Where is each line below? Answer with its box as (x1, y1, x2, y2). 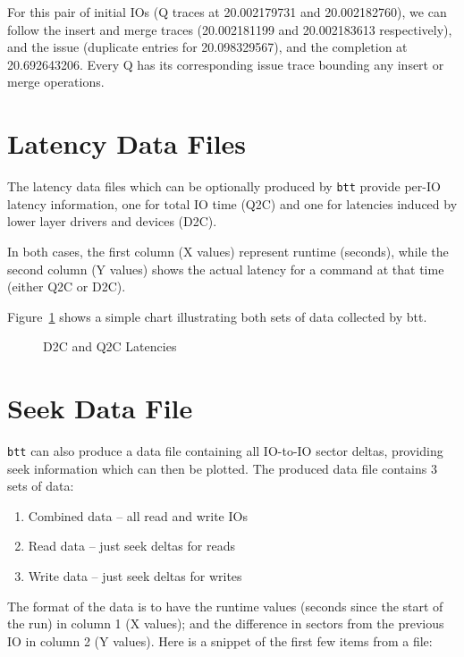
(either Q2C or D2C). (7, 277, 126, 296)
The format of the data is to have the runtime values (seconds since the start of (7, 596, 443, 615)
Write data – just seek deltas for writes (28, 567, 242, 585)
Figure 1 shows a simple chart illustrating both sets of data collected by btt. (7, 307, 427, 325)
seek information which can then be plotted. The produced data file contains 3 (7, 459, 437, 477)
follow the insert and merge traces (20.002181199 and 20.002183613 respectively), (7, 20, 452, 38)
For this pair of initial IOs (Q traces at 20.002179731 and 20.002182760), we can (7, 3, 447, 21)
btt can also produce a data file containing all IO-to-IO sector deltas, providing (7, 442, 443, 460)
